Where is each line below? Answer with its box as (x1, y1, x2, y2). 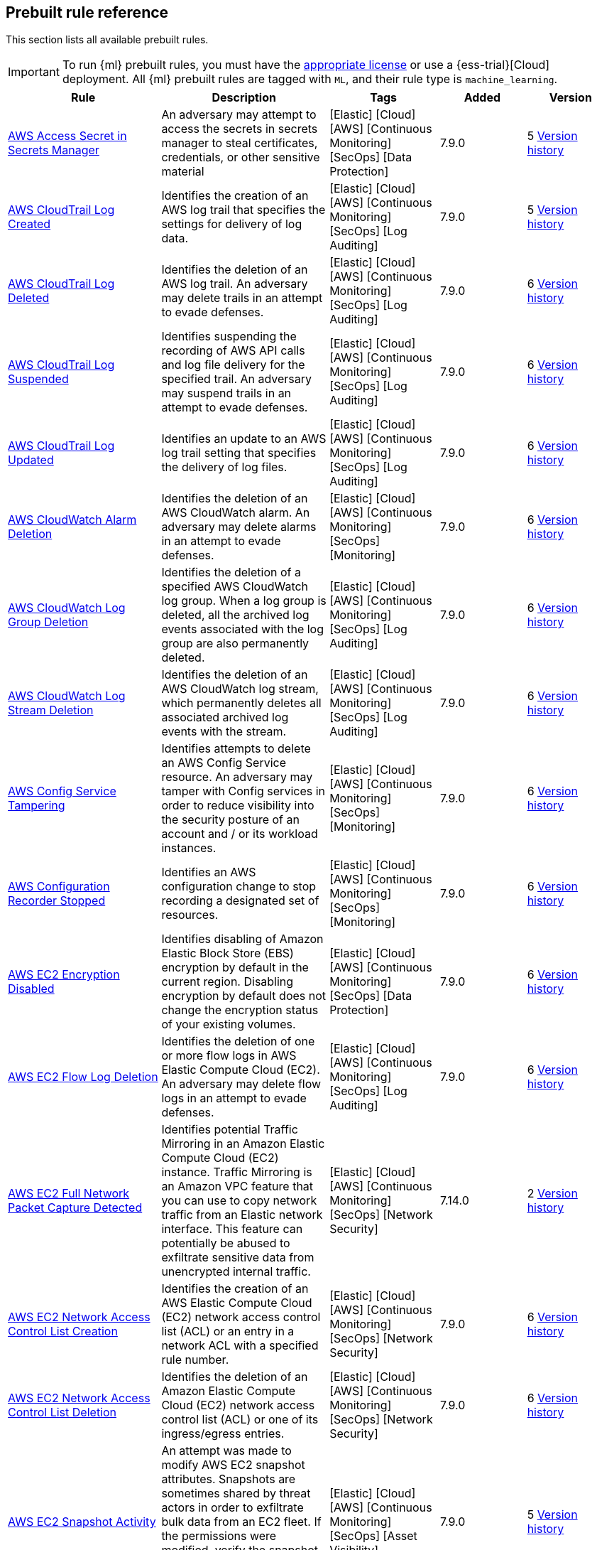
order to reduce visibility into (161, 798, 314, 813)
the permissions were (161, 1529, 277, 1544)
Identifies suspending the (161, 329, 297, 344)
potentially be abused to (161, 1236, 290, 1251)
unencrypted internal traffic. (161, 1264, 311, 1279)
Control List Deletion (8, 1405, 117, 1420)
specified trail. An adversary (161, 372, 312, 387)
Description (212, 90, 276, 105)
